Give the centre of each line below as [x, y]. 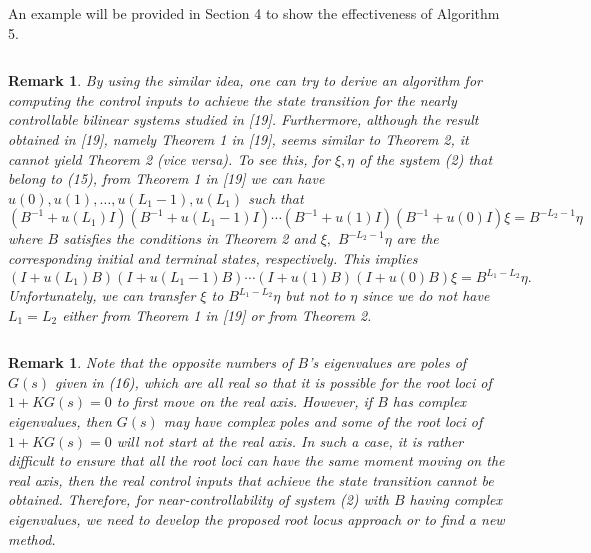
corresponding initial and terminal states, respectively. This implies [213, 257]
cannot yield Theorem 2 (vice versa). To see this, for [169, 158]
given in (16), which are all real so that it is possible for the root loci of [273, 381]
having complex [455, 499]
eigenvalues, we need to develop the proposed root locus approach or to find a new [256, 518]
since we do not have [426, 295]
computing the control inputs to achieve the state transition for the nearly [232, 99]
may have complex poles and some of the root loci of [323, 421]
